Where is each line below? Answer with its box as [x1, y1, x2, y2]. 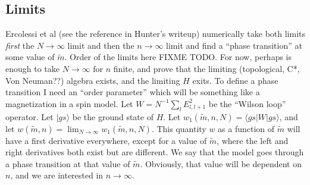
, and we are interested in [10, 169, 104, 181]
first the [5, 39, 35, 51]
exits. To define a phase [192, 74, 278, 86]
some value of [5, 51, 55, 63]
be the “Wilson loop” [208, 97, 286, 109]
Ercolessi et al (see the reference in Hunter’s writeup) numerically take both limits [5, 27, 305, 40]
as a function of [218, 122, 275, 134]
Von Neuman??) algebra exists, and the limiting [5, 74, 180, 86]
